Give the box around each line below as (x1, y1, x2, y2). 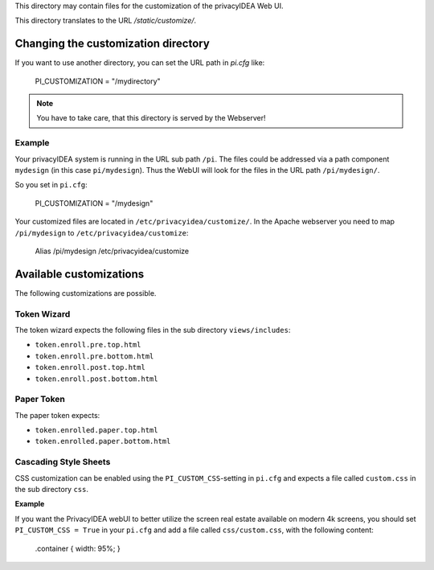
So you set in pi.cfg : (14, 180, 88, 190)
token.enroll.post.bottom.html (35, 374, 158, 383)
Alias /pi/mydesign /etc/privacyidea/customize (35, 246, 189, 256)
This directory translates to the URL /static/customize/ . (14, 16, 197, 26)
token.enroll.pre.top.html (35, 340, 141, 350)
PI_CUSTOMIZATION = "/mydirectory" (35, 76, 161, 86)
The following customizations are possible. (14, 288, 157, 297)
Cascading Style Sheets (14, 457, 111, 468)
